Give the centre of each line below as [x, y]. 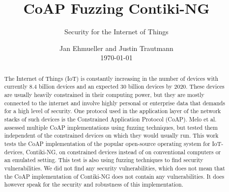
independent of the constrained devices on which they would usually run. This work [111, 135]
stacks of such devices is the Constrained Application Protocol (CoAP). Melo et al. [110, 119]
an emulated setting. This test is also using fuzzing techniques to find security [104, 160]
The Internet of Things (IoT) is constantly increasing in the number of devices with [111, 78]
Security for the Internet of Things [116, 32]
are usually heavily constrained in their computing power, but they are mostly [104, 95]
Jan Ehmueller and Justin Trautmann [116, 48]
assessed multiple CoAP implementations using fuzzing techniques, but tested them [111, 127]
